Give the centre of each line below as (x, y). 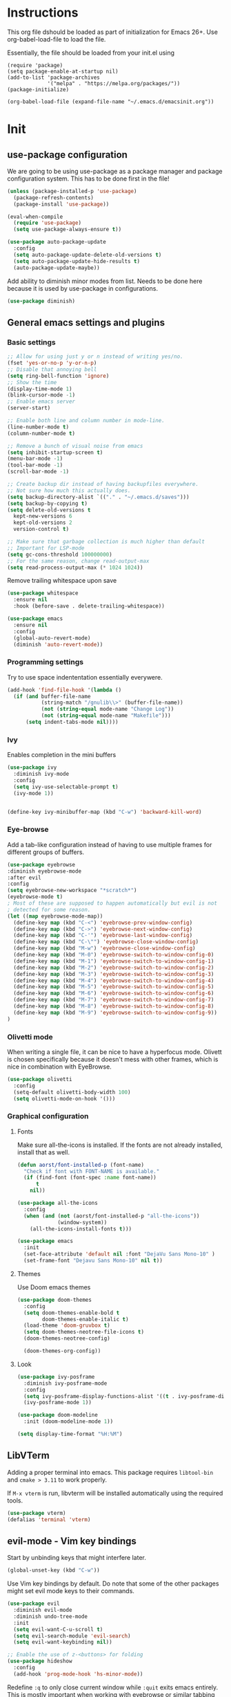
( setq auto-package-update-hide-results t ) (77, 261)
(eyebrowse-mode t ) (35, 897)
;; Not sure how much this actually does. (69, 490)
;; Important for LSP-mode (46, 548)
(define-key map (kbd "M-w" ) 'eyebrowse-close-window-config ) (104, 949)
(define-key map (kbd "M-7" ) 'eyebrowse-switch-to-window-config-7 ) (114, 1000)
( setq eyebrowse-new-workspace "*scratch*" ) (72, 891)
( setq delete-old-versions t (49, 510)
